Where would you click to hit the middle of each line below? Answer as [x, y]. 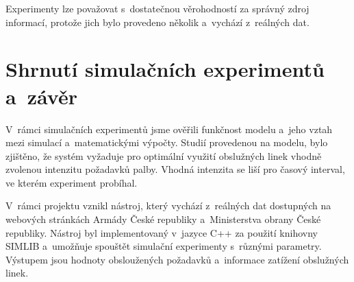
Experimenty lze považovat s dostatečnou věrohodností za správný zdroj [157, 8]
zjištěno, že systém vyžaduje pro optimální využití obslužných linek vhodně [164, 155]
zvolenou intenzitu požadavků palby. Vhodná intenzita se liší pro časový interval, [175, 169]
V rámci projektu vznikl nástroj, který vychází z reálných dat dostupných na [168, 205]
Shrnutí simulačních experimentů [165, 69]
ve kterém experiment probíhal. [72, 182]
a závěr [41, 96]
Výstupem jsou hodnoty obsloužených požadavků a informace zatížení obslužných [177, 259]
